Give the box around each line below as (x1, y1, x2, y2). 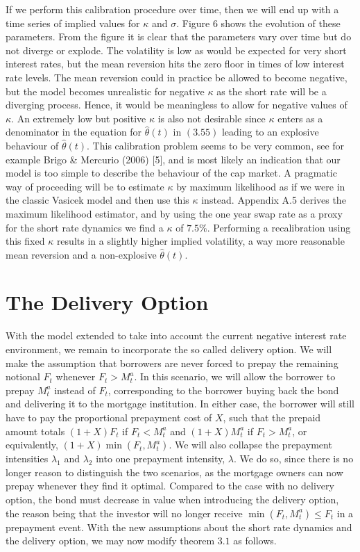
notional (6, 369, 40, 384)
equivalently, (6, 437, 58, 452)
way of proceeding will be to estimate (6, 179, 164, 193)
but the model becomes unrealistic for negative (6, 83, 205, 98)
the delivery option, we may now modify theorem (6, 533, 215, 548)
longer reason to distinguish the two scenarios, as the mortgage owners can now (6, 464, 343, 479)
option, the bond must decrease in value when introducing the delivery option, (6, 492, 339, 506)
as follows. (233, 533, 277, 548)
